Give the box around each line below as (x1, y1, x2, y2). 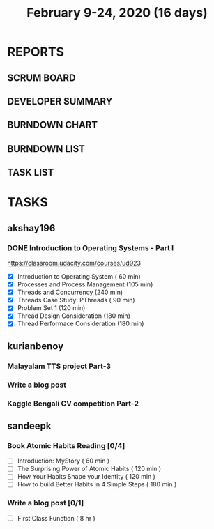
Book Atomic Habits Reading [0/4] (7, 440, 125, 450)
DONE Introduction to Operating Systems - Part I (7, 243, 174, 252)
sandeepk (7, 420, 52, 431)
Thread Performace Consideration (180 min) (17, 319, 144, 328)
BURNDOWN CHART (7, 119, 98, 131)
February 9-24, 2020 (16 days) (26, 5, 208, 21)
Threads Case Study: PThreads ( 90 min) (17, 296, 135, 305)
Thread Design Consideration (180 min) (17, 312, 131, 320)
